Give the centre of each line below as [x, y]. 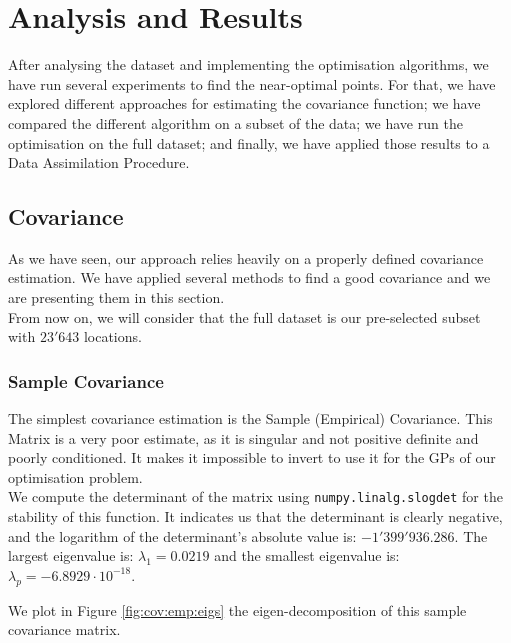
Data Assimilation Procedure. [99, 162]
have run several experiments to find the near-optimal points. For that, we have [252, 83]
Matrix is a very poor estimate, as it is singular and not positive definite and [243, 437]
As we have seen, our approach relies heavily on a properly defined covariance [246, 257]
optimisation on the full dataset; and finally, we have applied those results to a [249, 142]
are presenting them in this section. [116, 297]
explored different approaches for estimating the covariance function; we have [244, 103]
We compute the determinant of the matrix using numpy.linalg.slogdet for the [255, 496]
